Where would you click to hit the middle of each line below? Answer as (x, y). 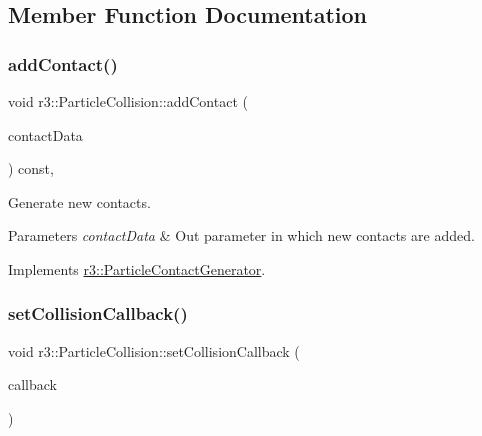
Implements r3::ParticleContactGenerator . (137, 268)
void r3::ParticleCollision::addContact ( (128, 101)
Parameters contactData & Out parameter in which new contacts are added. (241, 235)
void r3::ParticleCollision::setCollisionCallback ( (154, 350)
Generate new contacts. (79, 201)
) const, (31, 168)
